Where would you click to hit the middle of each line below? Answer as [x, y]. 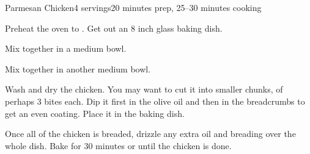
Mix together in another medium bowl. [78, 68]
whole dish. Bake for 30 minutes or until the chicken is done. [118, 145]
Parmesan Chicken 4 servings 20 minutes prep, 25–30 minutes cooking [133, 7]
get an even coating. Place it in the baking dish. [95, 113]
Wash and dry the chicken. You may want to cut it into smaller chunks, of [144, 89]
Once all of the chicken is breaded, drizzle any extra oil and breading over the [150, 134]
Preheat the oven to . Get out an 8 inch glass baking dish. [114, 28]
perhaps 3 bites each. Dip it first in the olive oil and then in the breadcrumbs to [155, 101]
